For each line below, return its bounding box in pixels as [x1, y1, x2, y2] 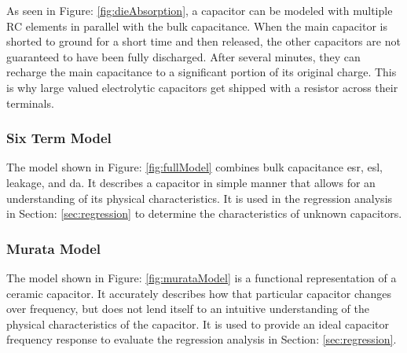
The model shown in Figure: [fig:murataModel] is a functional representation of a [6, 269, 397, 285]
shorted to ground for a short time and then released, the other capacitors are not [6, 33, 401, 50]
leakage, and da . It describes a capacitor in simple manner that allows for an [6, 174, 376, 190]
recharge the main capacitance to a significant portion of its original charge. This [6, 64, 397, 80]
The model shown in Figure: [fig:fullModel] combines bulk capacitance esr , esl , [6, 159, 383, 175]
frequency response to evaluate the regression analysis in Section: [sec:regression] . [6, 331, 397, 347]
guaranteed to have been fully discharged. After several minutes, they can [6, 48, 361, 64]
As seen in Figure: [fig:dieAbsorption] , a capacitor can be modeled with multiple [6, 2, 393, 18]
